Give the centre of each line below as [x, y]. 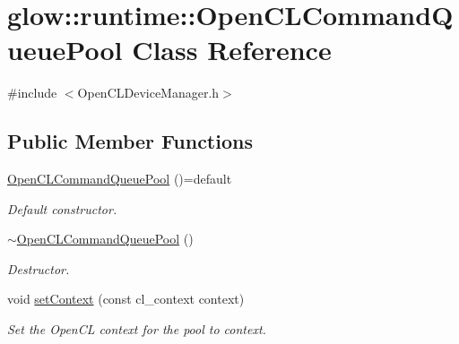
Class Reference [232, 50]
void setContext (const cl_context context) [126, 299]
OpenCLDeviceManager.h [148, 93]
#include [32, 93]
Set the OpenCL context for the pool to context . [137, 329]
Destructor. [39, 268]
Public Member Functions [130, 141]
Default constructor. [62, 208]
